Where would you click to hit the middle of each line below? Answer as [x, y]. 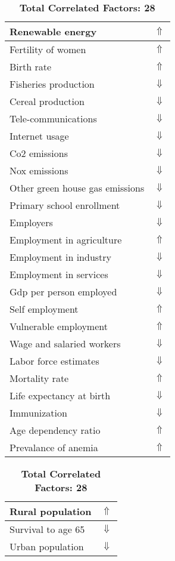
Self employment [44, 309]
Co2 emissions [39, 153]
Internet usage [39, 136]
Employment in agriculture [66, 240]
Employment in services [59, 274]
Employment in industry [61, 257]
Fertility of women [48, 49]
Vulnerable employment [59, 326]
